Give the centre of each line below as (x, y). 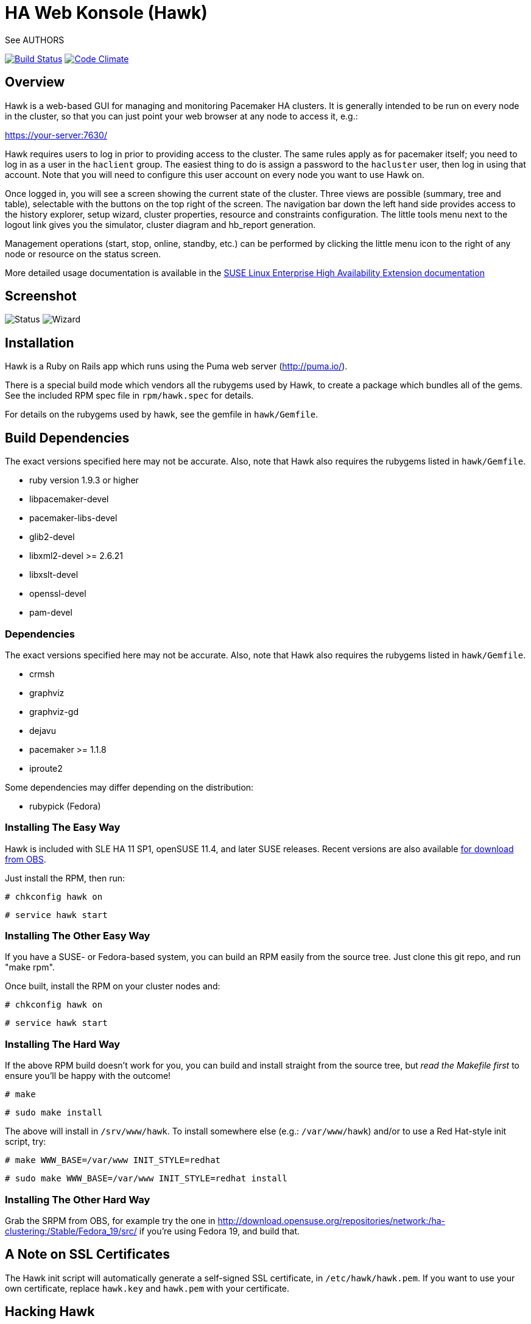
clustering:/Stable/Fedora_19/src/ (71, 1231)
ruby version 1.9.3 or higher (84, 480)
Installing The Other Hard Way (78, 1199)
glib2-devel (52, 537)
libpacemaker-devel (69, 499)
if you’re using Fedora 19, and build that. (220, 1231)
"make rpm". (30, 967)
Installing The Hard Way (63, 1044)
